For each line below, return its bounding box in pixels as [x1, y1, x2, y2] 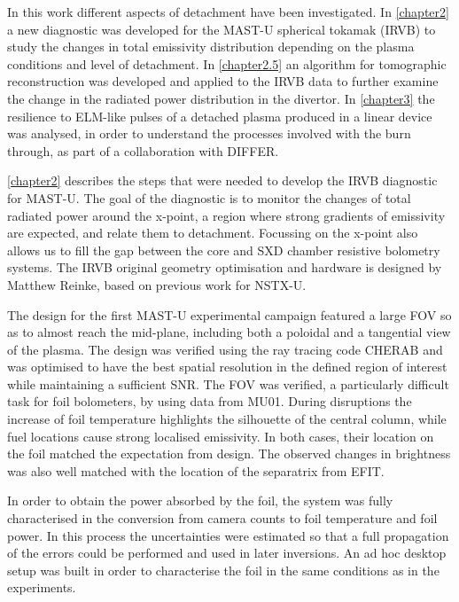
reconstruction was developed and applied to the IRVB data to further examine [7, 72, 439, 90]
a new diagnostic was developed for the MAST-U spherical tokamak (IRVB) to [7, 20, 436, 38]
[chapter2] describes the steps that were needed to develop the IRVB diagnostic [7, 171, 438, 190]
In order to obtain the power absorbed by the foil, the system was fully [7, 491, 393, 510]
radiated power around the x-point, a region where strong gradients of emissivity [7, 206, 446, 224]
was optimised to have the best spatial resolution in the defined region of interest [7, 357, 447, 376]
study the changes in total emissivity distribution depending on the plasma [7, 37, 415, 56]
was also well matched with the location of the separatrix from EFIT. [7, 461, 385, 480]
